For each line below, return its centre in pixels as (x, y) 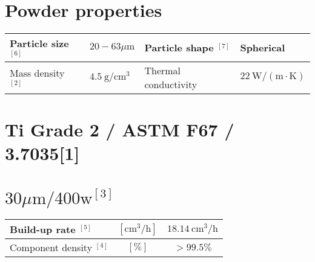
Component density (51, 248)
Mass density (37, 72)
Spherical (263, 48)
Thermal (163, 70)
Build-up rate (43, 229)
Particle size (39, 43)
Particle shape (179, 48)
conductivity (171, 84)
